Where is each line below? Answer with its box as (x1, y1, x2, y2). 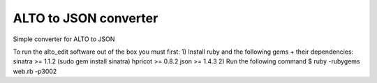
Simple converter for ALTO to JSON (13, 35, 115, 43)
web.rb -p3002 (13, 67, 57, 75)
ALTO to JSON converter (13, 10, 158, 26)
